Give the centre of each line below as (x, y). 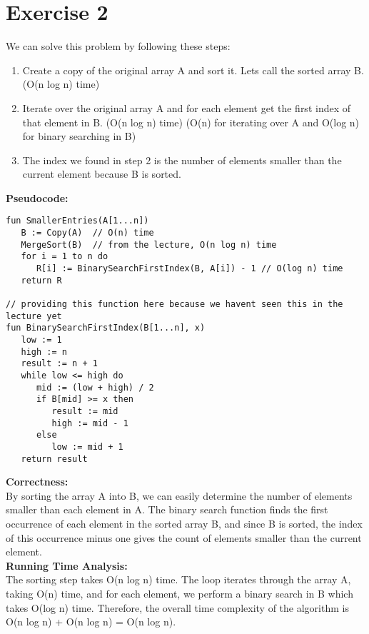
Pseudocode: (37, 197)
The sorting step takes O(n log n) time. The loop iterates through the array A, (178, 579)
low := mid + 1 (87, 447)
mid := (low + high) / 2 (95, 387)
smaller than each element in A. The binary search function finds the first (167, 509)
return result (54, 459)
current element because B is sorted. (102, 174)
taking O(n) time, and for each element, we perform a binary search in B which (180, 593)
